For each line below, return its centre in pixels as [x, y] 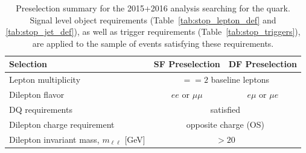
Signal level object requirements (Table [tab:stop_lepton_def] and [153, 19]
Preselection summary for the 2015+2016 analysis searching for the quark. [153, 8]
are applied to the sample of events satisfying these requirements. [153, 43]
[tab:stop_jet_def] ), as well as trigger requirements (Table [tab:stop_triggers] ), [153, 31]
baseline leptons [240, 79]
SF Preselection [187, 64]
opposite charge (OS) [225, 124]
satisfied [225, 109]
